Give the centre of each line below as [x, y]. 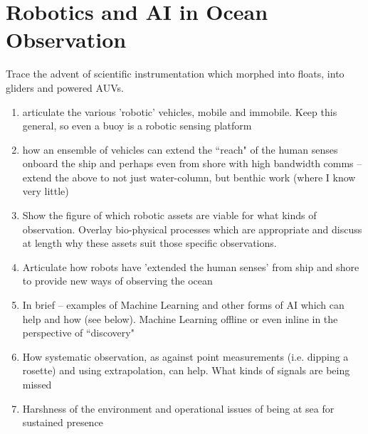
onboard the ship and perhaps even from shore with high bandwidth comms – [192, 163]
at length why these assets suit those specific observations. [149, 243]
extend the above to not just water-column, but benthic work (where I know [189, 177]
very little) [46, 191]
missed [37, 384]
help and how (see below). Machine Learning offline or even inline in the [180, 318]
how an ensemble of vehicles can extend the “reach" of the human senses [180, 149]
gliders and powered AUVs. [65, 87]
